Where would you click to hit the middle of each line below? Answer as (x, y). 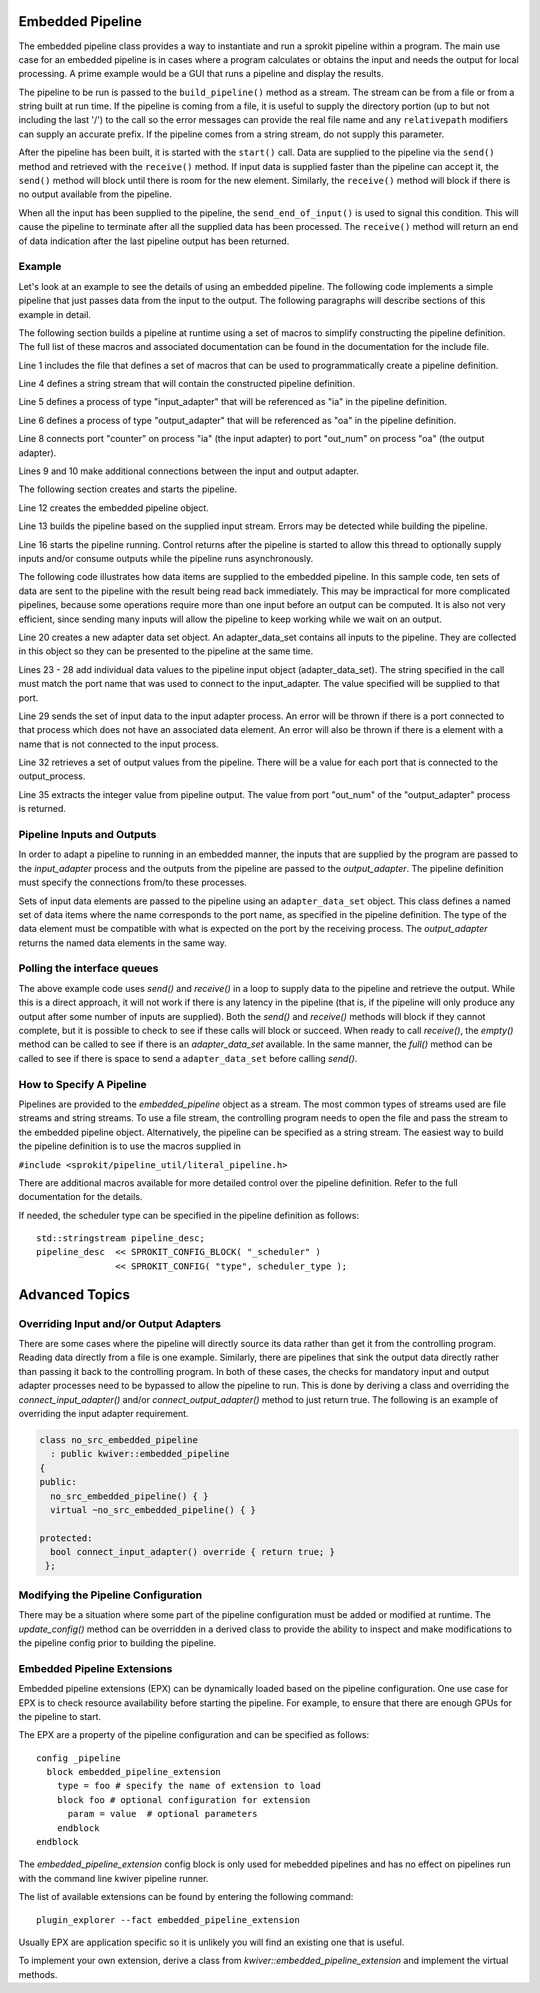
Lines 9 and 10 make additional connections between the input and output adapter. (189, 471)
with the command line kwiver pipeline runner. (113, 1878)
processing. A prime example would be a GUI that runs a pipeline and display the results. (201, 74)
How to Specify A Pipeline (82, 1084)
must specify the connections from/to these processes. (132, 882)
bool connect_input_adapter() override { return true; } (192, 1552)
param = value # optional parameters (163, 1814)
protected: (66, 1538)
